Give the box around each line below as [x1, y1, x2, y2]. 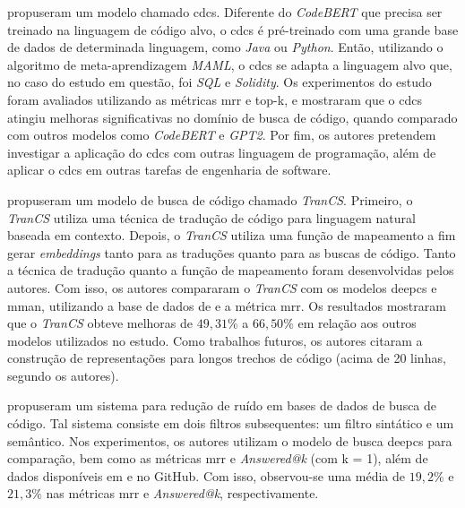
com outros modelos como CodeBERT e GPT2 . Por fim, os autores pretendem [7, 125, 436, 144]
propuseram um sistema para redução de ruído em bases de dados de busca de [7, 396, 437, 415]
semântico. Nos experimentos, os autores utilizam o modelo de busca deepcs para [7, 431, 452, 450]
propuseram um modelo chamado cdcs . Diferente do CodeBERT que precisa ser [7, 3, 443, 21]
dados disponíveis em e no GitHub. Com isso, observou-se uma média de [7, 466, 405, 485]
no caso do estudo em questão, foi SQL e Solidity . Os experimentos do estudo [7, 73, 432, 91]
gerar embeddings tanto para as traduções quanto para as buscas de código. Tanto [7, 243, 456, 262]
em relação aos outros [297, 314, 417, 332]
